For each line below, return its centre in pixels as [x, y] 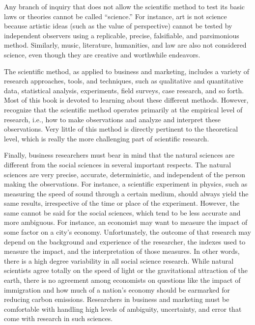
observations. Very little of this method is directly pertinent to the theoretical [121, 129]
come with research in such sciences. [58, 318]
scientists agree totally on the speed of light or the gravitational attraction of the [126, 270]
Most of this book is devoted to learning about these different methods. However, [126, 100]
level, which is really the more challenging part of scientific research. [107, 138]
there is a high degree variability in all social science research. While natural [119, 260]
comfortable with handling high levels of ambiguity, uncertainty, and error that [123, 309]
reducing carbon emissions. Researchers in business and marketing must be [117, 299]
